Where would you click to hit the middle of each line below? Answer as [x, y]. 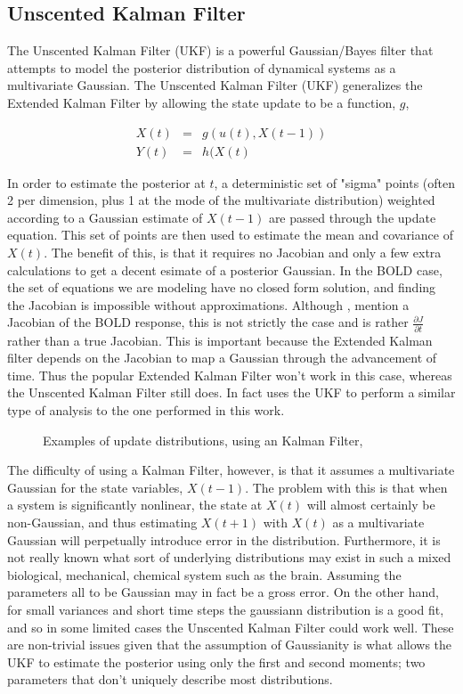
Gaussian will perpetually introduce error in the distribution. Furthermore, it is [224, 539]
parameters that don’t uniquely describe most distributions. [170, 679]
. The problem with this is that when [346, 487]
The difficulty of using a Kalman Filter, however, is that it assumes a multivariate [231, 470]
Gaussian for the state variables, [95, 487]
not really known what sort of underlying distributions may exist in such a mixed [229, 557]
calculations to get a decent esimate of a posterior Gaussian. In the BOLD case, [225, 269]
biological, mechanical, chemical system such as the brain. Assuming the [204, 574]
